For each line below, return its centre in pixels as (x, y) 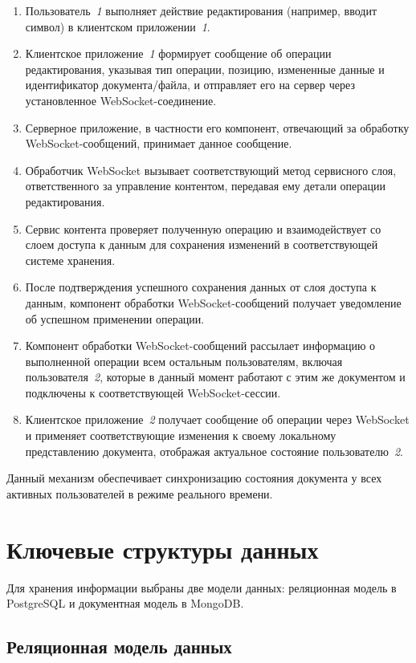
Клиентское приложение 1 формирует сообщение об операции (178, 53)
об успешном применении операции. (115, 318)
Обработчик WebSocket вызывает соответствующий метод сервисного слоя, (211, 170)
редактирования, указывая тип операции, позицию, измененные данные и (205, 69)
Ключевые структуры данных (163, 549)
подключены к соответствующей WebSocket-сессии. (153, 392)
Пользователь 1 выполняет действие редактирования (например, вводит (201, 10)
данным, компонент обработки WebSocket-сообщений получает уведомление (213, 302)
